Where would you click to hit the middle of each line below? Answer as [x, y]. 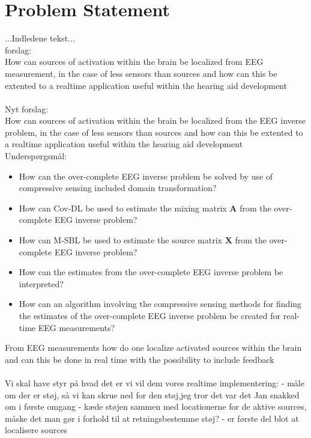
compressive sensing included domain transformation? [118, 188]
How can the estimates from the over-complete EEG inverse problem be [151, 272]
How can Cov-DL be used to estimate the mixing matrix [123, 208]
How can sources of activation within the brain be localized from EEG [134, 62]
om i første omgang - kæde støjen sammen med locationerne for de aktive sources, [156, 406]
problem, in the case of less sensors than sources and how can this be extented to [154, 132]
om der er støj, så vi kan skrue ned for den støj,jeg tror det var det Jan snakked [152, 394]
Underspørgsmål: [36, 156]
